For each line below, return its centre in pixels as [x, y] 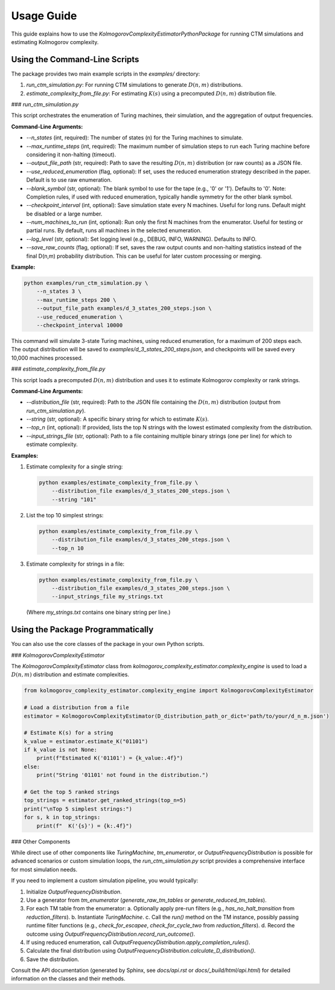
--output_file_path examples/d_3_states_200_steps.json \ [124, 308]
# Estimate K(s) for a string [69, 733]
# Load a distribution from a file [76, 707]
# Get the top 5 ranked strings [72, 792]
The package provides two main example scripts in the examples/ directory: [106, 74]
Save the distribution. [53, 959]
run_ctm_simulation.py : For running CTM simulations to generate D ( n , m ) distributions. [134, 85]
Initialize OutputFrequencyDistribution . [74, 892]
